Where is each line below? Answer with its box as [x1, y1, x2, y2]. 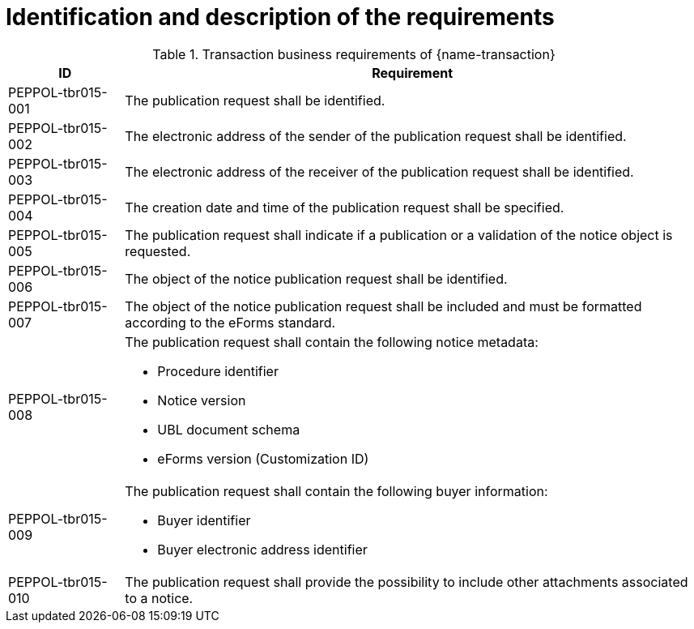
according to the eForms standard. [125, 314, 336, 331]
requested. [125, 242, 191, 259]
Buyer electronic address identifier [157, 541, 368, 558]
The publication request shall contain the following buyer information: [125, 482, 548, 499]
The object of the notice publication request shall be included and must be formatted [125, 297, 642, 314]
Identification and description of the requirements [6, 3, 555, 31]
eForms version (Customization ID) [157, 450, 369, 467]
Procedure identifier [157, 362, 279, 379]
